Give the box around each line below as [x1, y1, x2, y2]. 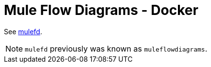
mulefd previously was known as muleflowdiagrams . [25, 43, 208, 54]
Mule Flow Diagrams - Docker [4, 2, 198, 18]
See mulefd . [4, 27, 42, 36]
